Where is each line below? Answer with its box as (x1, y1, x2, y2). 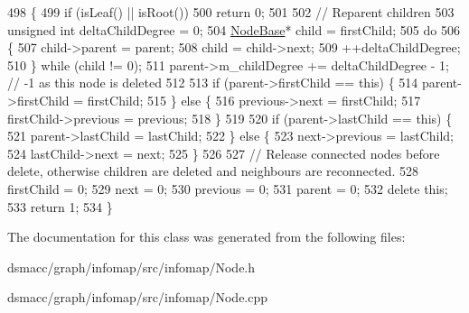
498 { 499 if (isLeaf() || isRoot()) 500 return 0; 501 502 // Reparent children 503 (7, 3, 455, 21)
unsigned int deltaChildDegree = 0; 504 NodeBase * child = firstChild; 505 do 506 (7, 20, 460, 39)
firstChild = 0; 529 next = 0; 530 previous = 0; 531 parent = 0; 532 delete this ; (7, 179, 448, 198)
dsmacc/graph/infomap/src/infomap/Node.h (7, 257, 256, 276)
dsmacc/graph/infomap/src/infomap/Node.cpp (7, 288, 268, 307)
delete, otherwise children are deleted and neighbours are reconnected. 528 (7, 161, 418, 180)
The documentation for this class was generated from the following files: (7, 227, 406, 246)
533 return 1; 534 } (7, 197, 113, 216)
